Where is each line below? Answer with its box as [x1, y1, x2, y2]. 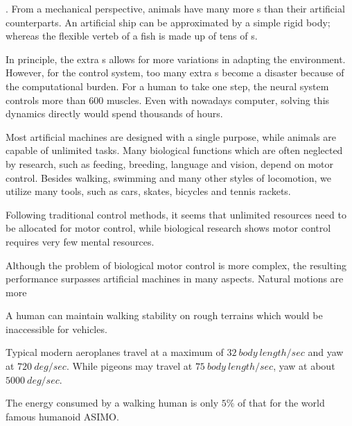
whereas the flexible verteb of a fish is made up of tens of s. [6, 28, 258, 43]
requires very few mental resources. [6, 234, 155, 248]
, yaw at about [273, 359, 335, 373]
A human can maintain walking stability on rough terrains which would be [6, 308, 323, 323]
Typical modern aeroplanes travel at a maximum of [6, 345, 224, 359]
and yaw [308, 345, 344, 359]
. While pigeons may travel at [66, 359, 193, 373]
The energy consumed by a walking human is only [6, 395, 219, 410]
